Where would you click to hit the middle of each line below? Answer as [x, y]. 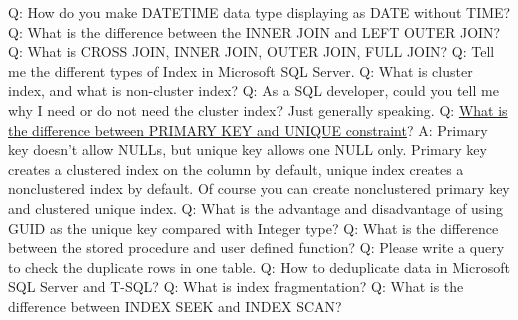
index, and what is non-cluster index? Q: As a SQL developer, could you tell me [253, 90]
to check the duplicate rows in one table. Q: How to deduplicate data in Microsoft [259, 266]
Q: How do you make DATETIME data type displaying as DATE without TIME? [259, 12]
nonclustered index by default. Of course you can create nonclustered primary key [259, 188]
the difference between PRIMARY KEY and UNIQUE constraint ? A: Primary [248, 129]
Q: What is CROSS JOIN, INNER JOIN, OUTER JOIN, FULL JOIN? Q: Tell [251, 51]
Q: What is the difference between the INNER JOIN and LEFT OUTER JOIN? [254, 31]
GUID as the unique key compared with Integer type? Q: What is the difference [253, 227]
